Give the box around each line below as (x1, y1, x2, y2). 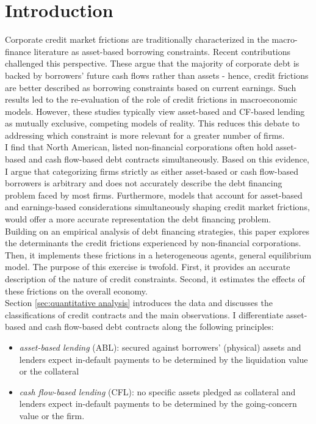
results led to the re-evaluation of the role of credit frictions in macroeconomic (5, 93, 298, 106)
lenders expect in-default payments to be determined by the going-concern (19, 397, 297, 410)
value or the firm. (19, 409, 85, 422)
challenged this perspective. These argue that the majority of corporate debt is (5, 57, 300, 70)
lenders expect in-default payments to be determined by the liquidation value (19, 353, 308, 365)
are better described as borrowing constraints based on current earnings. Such (5, 81, 296, 93)
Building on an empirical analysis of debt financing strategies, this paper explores (5, 224, 310, 237)
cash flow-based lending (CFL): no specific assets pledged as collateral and (19, 385, 296, 398)
